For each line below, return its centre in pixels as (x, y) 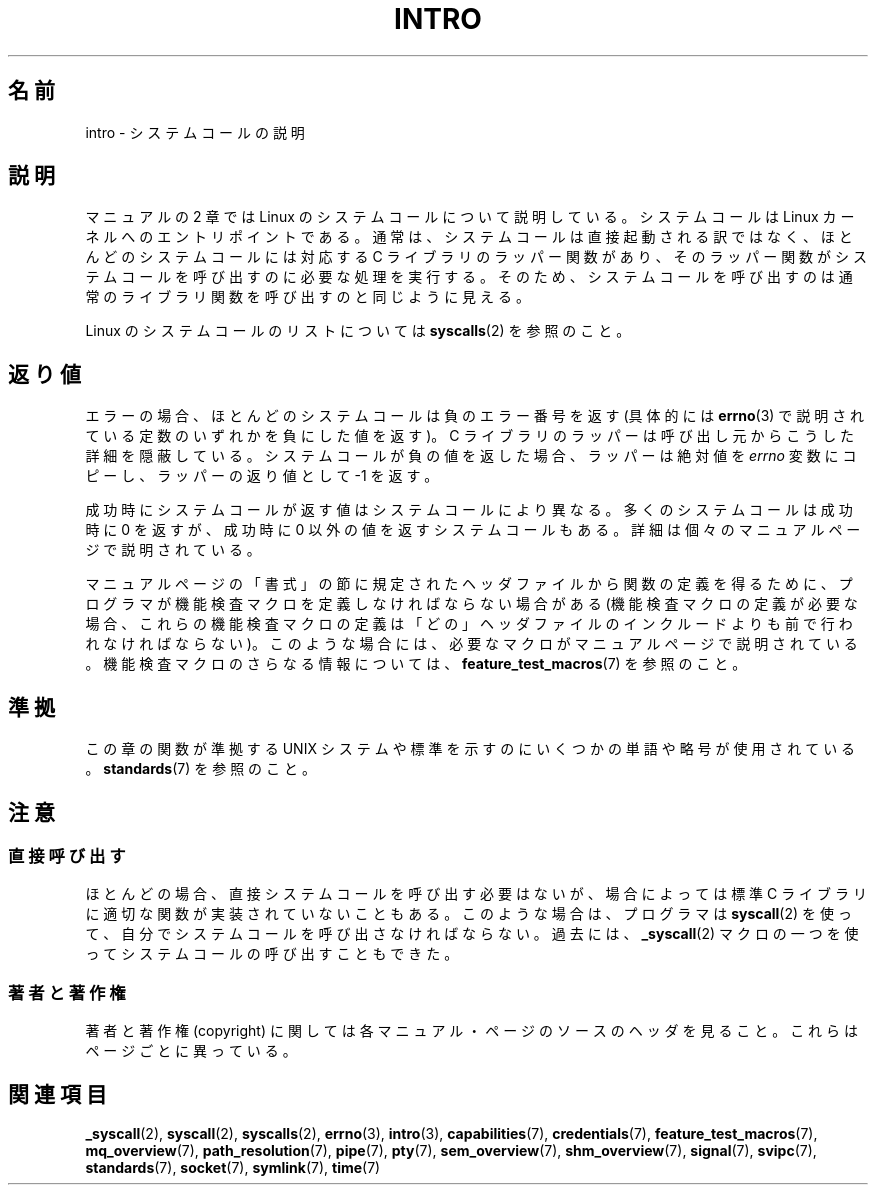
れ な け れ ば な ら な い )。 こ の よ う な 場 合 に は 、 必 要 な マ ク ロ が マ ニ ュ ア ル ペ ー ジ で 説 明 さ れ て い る (471, 644)
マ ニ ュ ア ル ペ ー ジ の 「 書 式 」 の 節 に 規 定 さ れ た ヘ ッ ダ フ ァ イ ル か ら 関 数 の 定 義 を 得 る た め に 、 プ (469, 584)
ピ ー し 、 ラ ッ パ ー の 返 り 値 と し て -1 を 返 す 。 (262, 476)
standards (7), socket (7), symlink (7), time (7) (233, 1167)
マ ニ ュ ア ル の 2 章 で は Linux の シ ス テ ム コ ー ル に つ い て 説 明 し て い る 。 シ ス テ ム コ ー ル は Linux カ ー (470, 217)
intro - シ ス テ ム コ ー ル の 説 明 (195, 132)
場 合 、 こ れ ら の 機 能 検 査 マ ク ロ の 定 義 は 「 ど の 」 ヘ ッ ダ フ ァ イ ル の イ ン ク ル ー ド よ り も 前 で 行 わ (469, 624)
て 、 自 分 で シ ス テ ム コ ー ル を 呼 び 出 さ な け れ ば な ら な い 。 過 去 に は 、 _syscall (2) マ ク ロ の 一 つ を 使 (472, 934)
